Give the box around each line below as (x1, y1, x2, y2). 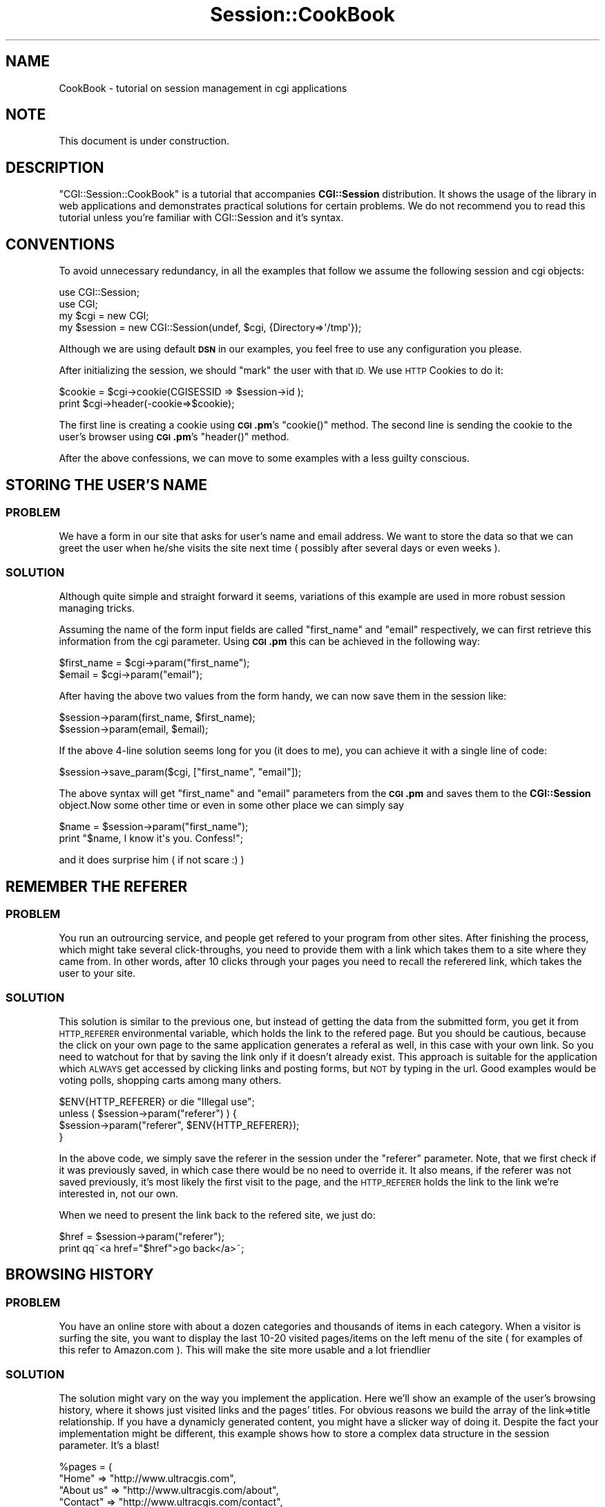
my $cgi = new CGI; (59, 310, 149, 322)
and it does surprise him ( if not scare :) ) (59, 854, 244, 866)
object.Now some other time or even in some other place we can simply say (59, 799, 404, 812)
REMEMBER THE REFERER (6, 877, 188, 895)
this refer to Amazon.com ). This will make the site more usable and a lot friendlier (59, 1344, 431, 1356)
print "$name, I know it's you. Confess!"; (59, 832, 243, 845)
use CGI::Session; (59, 286, 140, 299)
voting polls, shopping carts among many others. (59, 1074, 282, 1087)
